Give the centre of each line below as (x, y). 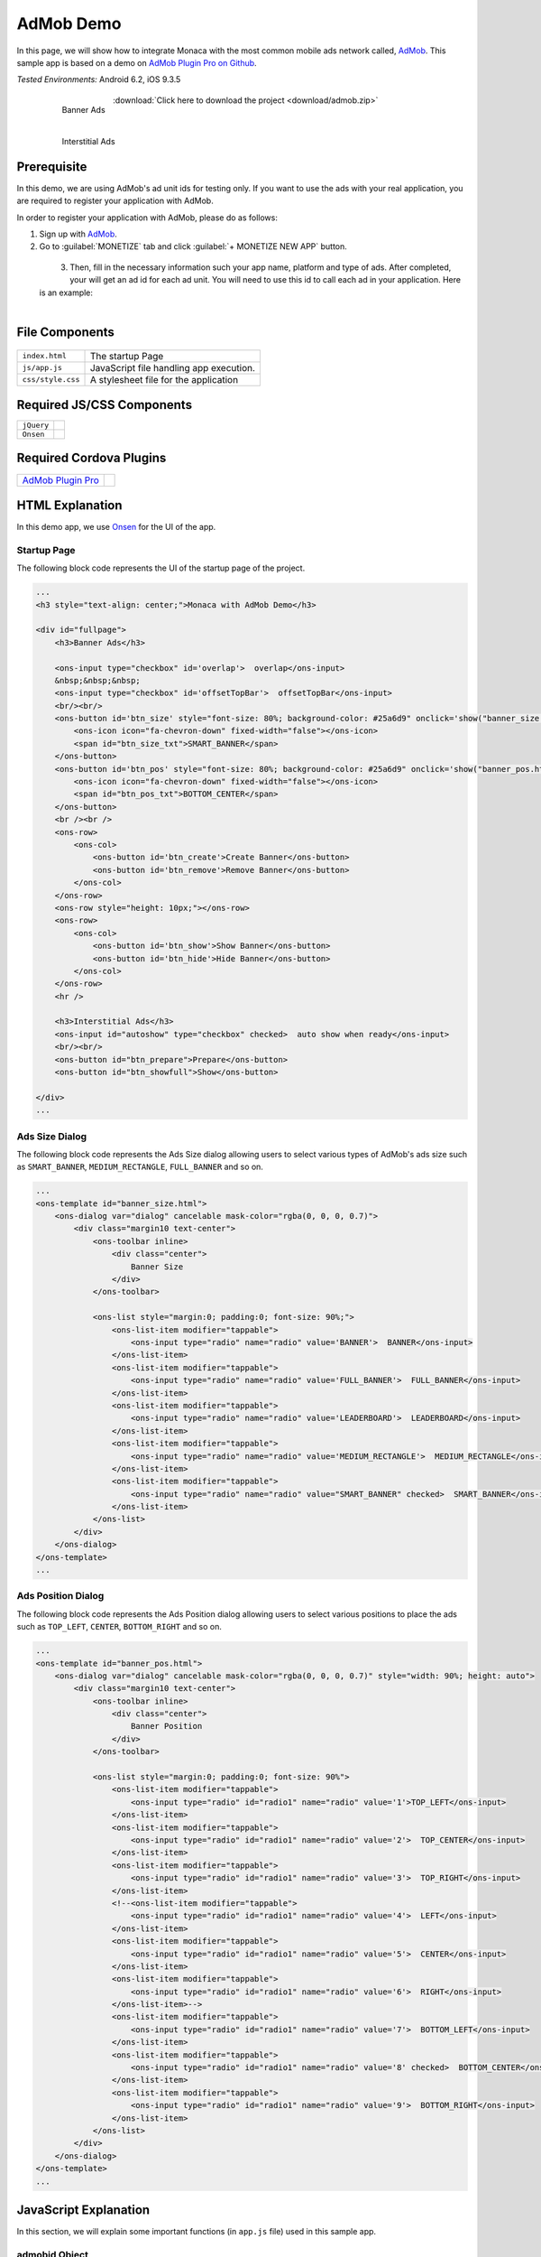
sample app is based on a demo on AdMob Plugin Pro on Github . (137, 62)
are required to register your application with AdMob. (115, 201)
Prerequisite (52, 167)
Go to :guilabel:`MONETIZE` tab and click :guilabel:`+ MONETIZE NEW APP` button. (193, 246)
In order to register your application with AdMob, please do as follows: (147, 218)
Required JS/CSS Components (105, 405)
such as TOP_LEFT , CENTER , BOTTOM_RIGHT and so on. (119, 1627)
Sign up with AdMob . (78, 234)
